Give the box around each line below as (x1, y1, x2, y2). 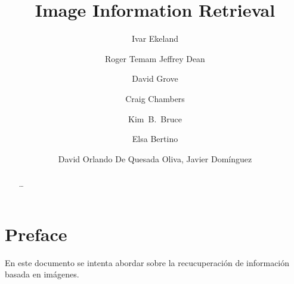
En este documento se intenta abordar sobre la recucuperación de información (5, 256, 290, 268)
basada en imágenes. (5, 268, 79, 280)
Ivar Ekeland (131, 32, 179, 45)
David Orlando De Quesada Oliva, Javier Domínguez (58, 152, 252, 165)
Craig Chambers (125, 92, 185, 104)
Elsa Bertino (132, 132, 178, 145)
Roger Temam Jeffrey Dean (105, 52, 205, 64)
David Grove (132, 72, 178, 85)
